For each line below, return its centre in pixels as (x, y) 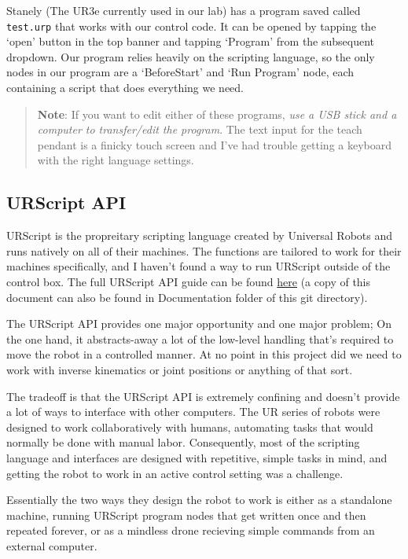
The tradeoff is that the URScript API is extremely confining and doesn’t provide (203, 396)
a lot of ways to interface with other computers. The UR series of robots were (193, 412)
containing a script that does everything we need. (125, 88)
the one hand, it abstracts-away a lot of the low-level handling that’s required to (200, 338)
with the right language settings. (116, 160)
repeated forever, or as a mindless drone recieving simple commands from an (191, 530)
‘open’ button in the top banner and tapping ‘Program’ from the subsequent (191, 41)
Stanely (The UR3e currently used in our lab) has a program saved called (184, 10)
